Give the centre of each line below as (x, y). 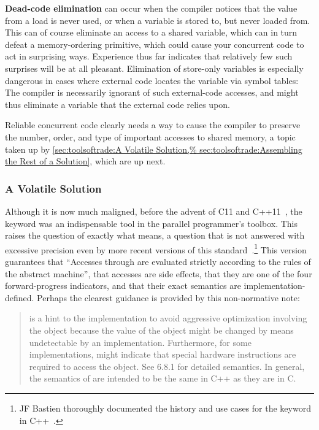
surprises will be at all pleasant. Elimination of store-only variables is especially (154, 68)
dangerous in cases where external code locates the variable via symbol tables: (152, 80)
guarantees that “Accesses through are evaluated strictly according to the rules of (158, 261)
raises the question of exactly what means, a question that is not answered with (155, 235)
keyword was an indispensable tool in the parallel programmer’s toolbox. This (151, 223)
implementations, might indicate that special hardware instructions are (163, 354)
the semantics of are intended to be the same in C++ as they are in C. (163, 378)
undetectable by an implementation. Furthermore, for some (140, 342)
